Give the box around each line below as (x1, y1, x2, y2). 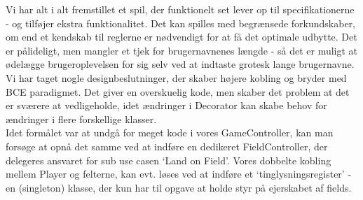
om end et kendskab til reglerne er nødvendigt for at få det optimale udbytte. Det (6, 29, 357, 44)
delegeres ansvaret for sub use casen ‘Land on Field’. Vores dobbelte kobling (6, 152, 331, 167)
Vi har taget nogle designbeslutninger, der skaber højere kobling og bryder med (6, 70, 347, 85)
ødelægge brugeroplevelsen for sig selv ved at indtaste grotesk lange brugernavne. (6, 57, 355, 71)
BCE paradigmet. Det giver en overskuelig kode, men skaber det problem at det (6, 84, 350, 99)
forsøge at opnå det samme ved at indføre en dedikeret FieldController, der (6, 138, 328, 153)
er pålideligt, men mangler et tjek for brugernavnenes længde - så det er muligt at (6, 43, 358, 57)
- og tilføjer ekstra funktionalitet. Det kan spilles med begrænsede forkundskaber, (6, 15, 355, 30)
